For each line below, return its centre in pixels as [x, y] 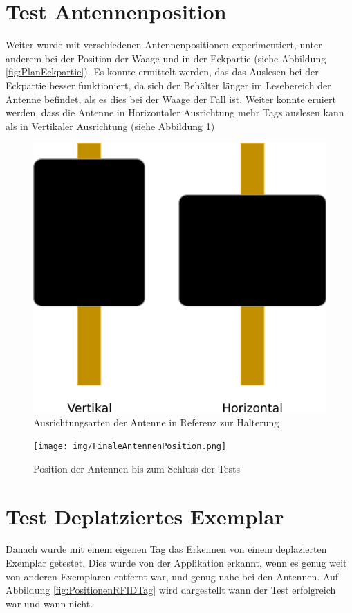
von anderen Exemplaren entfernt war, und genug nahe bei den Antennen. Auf [172, 576]
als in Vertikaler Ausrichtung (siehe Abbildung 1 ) [110, 126]
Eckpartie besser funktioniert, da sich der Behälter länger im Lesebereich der [168, 85]
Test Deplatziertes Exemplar [145, 516]
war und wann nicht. [49, 603]
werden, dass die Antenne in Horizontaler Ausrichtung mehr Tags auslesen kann [175, 112]
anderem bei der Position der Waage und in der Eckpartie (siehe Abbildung [166, 58]
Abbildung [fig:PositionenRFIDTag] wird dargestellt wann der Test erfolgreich [171, 590]
